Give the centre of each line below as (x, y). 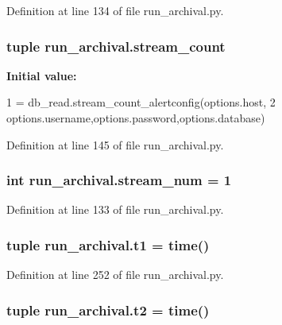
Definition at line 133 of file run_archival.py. (115, 209)
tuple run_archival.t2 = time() (108, 310)
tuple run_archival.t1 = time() (108, 244)
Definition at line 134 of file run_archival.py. (115, 10)
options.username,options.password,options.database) (136, 118)
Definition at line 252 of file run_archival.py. (115, 275)
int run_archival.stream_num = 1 (119, 180)
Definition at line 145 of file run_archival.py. (115, 144)
